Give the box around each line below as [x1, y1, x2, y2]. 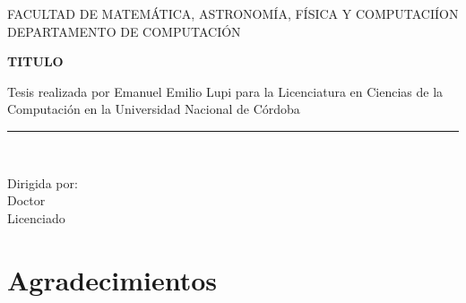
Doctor [7, 191, 46, 210]
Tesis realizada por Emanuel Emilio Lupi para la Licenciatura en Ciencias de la [7, 82, 444, 100]
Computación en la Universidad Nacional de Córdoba [7, 100, 300, 118]
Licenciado [7, 208, 65, 227]
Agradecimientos [7, 261, 218, 298]
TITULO [7, 52, 64, 71]
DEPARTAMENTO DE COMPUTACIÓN [7, 22, 241, 40]
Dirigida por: [7, 173, 78, 192]
